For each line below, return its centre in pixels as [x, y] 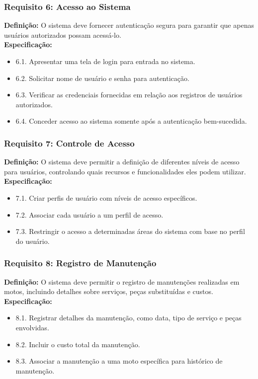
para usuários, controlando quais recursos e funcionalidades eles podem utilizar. [125, 171]
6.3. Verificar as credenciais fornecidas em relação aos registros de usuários [129, 95]
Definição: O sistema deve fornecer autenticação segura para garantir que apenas [129, 25]
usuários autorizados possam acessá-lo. [63, 35]
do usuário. [33, 241]
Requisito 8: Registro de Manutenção [80, 263]
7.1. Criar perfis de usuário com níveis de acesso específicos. [106, 197]
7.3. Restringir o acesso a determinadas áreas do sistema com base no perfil [130, 231]
